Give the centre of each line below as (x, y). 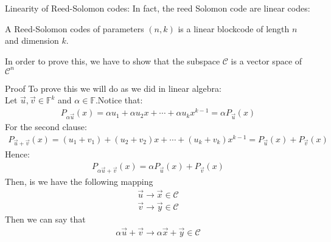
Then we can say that (45, 219)
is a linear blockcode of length (234, 28)
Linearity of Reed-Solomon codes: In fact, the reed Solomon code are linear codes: (158, 8)
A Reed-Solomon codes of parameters (75, 28)
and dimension (32, 40)
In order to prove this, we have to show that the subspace (113, 60)
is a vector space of (267, 60)
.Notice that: (119, 100)
